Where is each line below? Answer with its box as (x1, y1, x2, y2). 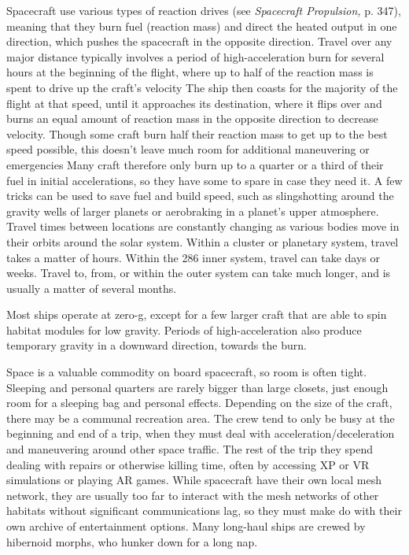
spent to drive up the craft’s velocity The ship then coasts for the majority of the (6, 79, 398, 95)
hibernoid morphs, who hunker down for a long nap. (6, 533, 258, 549)
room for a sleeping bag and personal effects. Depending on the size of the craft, (6, 394, 392, 411)
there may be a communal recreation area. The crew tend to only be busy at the (6, 409, 395, 426)
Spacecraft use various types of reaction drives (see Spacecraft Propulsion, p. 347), (6, 2, 401, 18)
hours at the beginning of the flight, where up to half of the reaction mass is (6, 64, 374, 80)
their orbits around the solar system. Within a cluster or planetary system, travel (6, 233, 399, 250)
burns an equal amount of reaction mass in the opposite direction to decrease (6, 110, 378, 127)
